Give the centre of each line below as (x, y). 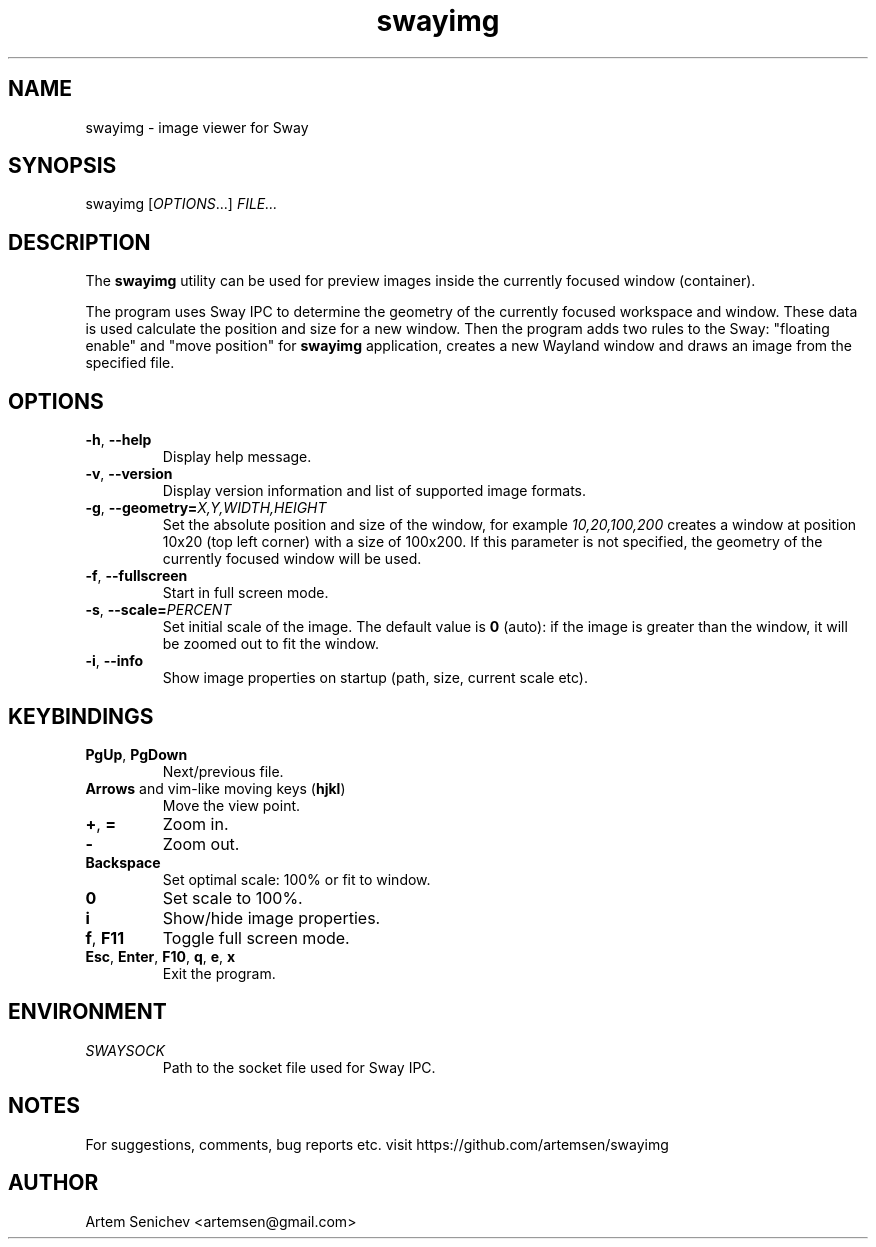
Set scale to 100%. (232, 897)
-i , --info (114, 661)
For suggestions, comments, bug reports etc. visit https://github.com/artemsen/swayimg (377, 1144)
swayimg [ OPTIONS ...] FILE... (181, 204)
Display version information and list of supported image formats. (374, 491)
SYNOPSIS (62, 166)
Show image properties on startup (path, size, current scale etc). (375, 678)
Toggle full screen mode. (256, 937)
